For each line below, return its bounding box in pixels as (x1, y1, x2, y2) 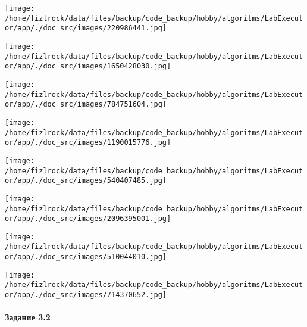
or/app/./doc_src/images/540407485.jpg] (5, 176, 167, 185)
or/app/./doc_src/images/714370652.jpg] (5, 291, 167, 300)
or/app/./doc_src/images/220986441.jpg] (5, 24, 167, 33)
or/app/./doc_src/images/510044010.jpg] (5, 253, 167, 261)
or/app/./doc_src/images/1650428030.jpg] (5, 62, 171, 71)
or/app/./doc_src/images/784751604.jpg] (5, 100, 167, 109)
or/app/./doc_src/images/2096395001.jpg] (5, 214, 171, 223)
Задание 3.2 (5, 311, 51, 323)
